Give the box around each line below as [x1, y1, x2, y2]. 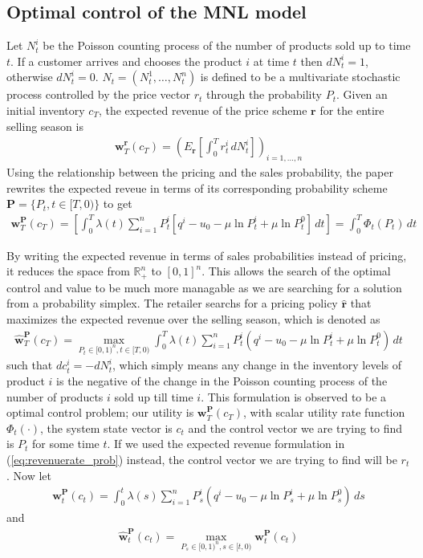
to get [103, 195, 132, 212]
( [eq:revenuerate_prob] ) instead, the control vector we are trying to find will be [6, 451, 397, 468]
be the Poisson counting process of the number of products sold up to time [43, 37, 411, 54]
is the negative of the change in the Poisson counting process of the [56, 373, 388, 389]
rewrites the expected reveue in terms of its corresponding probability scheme [6, 179, 388, 196]
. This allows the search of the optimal [201, 263, 391, 279]
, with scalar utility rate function [243, 404, 405, 421]
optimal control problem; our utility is [6, 404, 194, 421]
